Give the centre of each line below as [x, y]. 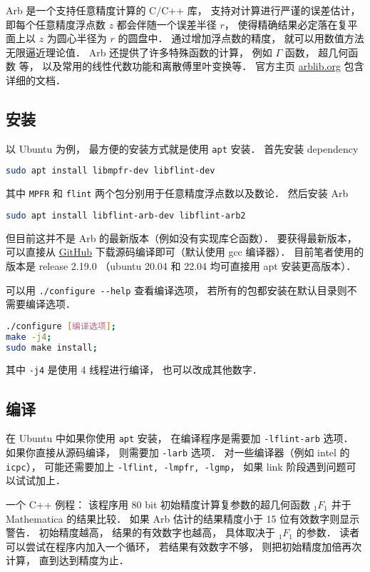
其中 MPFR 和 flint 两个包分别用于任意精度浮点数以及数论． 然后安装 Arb [177, 193]
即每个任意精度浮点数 [56, 24]
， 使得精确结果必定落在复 [286, 24]
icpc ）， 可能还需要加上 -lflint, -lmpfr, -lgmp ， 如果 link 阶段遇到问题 [176, 466]
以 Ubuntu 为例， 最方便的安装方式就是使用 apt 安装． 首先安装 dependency [182, 148]
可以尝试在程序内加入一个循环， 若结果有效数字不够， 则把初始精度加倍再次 [184, 546]
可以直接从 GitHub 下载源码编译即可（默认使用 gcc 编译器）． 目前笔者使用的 [185, 252]
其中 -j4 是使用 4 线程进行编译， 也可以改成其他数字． [134, 370]
